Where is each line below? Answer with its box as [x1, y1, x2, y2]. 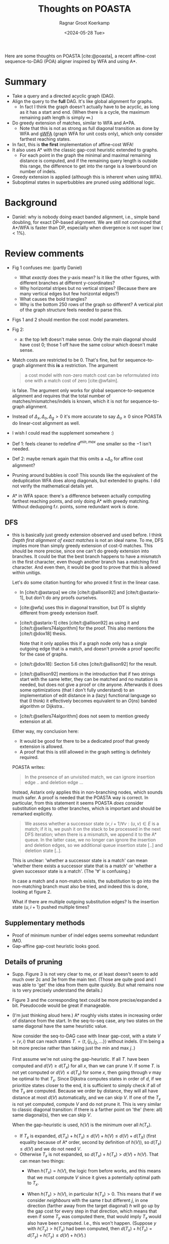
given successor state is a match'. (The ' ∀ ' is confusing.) [12, 868, 131, 874]
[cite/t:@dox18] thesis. [19, 630, 67, 636]
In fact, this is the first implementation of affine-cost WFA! [12, 141, 134, 147]
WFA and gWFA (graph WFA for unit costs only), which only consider [19, 130, 163, 137]
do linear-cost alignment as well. [12, 420, 80, 426]
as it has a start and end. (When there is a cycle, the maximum [19, 109, 150, 115]
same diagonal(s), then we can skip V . [12, 1111, 92, 1118]
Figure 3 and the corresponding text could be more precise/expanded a [12, 997, 162, 1003]
